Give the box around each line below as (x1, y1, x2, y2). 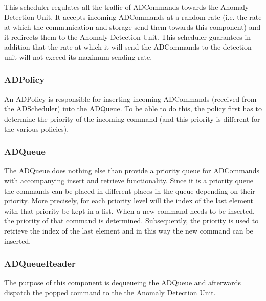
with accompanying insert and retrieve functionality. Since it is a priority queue (4, 175, 253, 186)
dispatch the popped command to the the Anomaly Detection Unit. (4, 287, 216, 297)
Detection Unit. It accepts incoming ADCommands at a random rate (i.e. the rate (4, 11, 262, 22)
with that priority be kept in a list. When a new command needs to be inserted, (4, 205, 255, 216)
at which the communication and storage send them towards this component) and (4, 21, 261, 32)
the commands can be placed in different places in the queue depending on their (4, 185, 255, 196)
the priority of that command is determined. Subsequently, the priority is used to (4, 215, 259, 226)
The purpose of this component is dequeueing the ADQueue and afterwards (4, 277, 241, 288)
